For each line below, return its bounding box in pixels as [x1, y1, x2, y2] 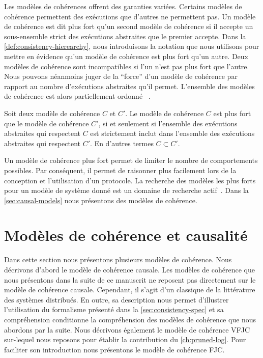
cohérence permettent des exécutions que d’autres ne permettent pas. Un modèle [4, 11, 256, 21]
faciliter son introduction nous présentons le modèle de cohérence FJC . [4, 344, 225, 354]
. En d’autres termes [90, 137, 154, 148]
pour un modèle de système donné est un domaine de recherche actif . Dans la [4, 185, 249, 196]
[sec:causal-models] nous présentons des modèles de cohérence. [4, 195, 197, 205]
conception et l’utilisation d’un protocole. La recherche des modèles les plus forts [4, 175, 256, 185]
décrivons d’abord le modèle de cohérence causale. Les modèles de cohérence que [4, 264, 255, 274]
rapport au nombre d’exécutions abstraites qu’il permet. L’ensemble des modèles [4, 80, 255, 91]
